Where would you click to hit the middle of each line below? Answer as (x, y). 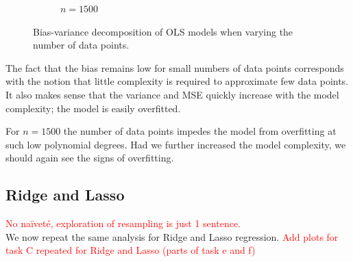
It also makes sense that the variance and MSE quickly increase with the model (172, 94)
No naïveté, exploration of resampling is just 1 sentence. (123, 223)
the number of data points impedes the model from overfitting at (200, 131)
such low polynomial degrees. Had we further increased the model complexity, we (176, 144)
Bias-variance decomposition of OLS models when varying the (163, 31)
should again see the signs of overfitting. (90, 158)
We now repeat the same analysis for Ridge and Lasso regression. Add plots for (172, 236)
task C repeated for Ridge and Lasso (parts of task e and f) (131, 250)
